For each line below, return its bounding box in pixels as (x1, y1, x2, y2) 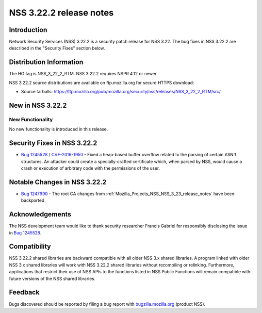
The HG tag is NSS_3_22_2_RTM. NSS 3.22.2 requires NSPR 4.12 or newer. (9, 71, 158, 77)
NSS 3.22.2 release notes (9, 7, 114, 18)
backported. (21, 198, 46, 203)
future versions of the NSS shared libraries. (9, 276, 96, 281)
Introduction (9, 26, 48, 34)
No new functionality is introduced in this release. (9, 126, 108, 132)
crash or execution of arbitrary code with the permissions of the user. (21, 165, 160, 171)
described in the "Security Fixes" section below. (9, 45, 105, 51)
